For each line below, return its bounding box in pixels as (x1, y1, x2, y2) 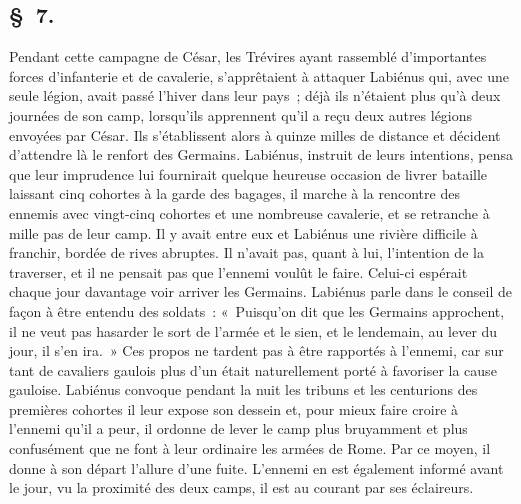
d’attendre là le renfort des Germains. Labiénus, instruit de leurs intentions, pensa (9, 144, 513, 165)
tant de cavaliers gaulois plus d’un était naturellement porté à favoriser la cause (9, 359, 497, 380)
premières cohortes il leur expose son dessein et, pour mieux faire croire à (9, 398, 459, 419)
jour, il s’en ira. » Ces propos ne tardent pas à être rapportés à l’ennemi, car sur (9, 340, 504, 361)
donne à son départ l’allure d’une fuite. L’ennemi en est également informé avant (9, 457, 504, 478)
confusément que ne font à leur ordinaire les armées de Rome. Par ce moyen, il (9, 438, 491, 459)
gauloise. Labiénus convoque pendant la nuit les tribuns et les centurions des (9, 379, 478, 400)
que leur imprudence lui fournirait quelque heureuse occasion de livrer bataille (9, 163, 488, 184)
